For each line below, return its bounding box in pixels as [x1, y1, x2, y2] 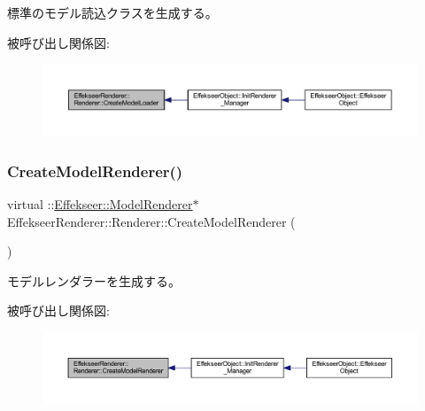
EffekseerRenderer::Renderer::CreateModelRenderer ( [7, 212, 296, 230]
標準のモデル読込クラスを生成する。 [7, 4, 218, 21]
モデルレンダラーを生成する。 [7, 271, 181, 290]
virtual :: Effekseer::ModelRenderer [7, 194, 193, 213]
